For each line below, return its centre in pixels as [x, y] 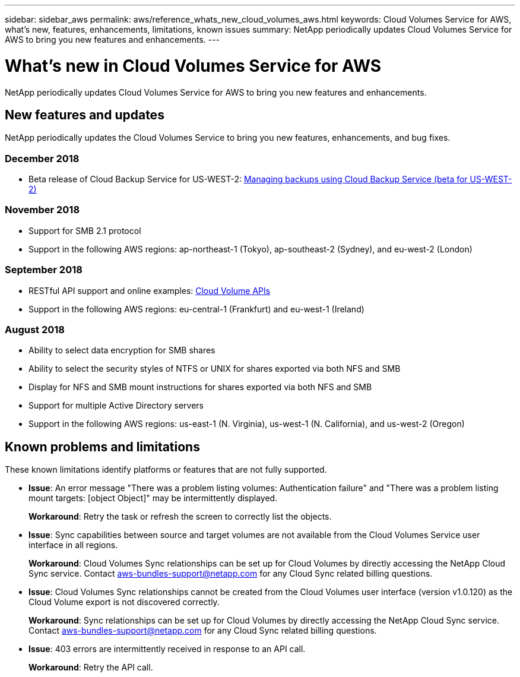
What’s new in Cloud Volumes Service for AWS [193, 66]
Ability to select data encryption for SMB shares [122, 350]
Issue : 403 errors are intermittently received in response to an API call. [167, 649]
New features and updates [85, 115]
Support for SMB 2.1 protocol [85, 230]
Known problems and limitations [102, 447]
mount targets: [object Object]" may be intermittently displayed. [153, 498]
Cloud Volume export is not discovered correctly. [124, 602]
